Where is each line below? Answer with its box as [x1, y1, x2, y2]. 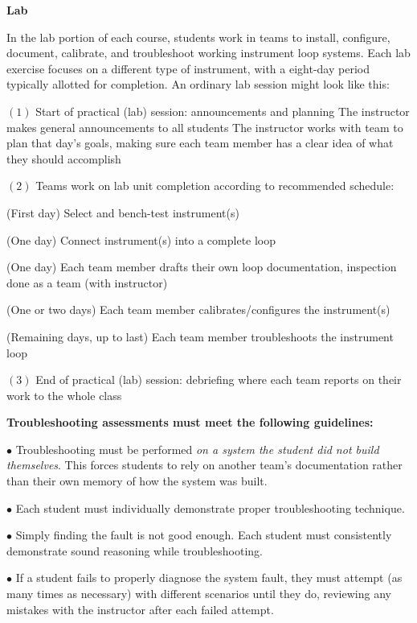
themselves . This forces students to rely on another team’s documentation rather [6, 456, 403, 473]
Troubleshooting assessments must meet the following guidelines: [6, 414, 374, 431]
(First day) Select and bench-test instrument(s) [6, 204, 239, 221]
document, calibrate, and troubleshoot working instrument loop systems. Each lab [6, 44, 411, 61]
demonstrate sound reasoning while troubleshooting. [6, 542, 263, 559]
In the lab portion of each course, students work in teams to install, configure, [6, 28, 390, 45]
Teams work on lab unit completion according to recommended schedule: [35, 177, 395, 194]
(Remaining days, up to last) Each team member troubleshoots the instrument [6, 328, 394, 345]
